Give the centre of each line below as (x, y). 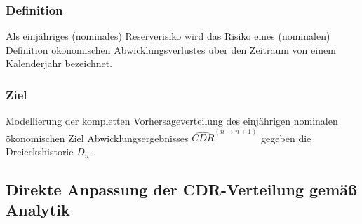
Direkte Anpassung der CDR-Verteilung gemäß (181, 189)
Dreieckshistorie (40, 152)
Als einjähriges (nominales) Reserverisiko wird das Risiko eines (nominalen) (168, 36)
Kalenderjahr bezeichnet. (59, 63)
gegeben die (286, 138)
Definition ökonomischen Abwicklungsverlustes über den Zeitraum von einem (171, 49)
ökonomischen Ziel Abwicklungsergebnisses (97, 138)
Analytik (38, 210)
